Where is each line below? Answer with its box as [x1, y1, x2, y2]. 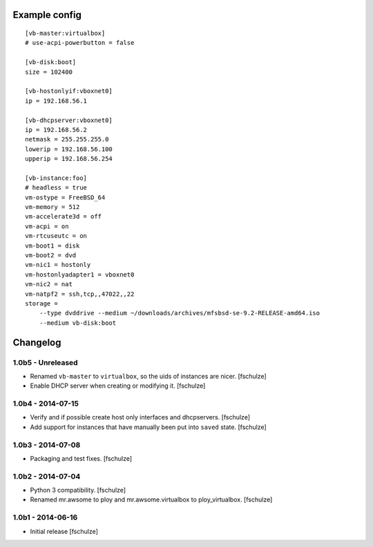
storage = [25, 299, 58, 307]
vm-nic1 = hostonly [25, 261, 91, 269]
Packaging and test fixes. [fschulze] [30, 454, 133, 462]
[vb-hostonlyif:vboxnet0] [25, 87, 113, 95]
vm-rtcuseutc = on [25, 232, 88, 240]
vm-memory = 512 [25, 203, 80, 211]
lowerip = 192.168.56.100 [25, 145, 113, 153]
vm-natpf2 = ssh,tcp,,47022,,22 [25, 290, 135, 298]
